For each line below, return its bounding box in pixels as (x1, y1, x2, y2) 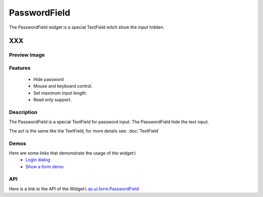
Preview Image (9, 51, 45, 58)
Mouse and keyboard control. (33, 83, 93, 89)
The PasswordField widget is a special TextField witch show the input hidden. (9, 24, 165, 30)
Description (9, 109, 38, 116)
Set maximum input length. (33, 90, 87, 96)
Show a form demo (25, 164, 64, 169)
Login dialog (25, 157, 51, 163)
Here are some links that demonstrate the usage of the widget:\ (9, 150, 136, 156)
